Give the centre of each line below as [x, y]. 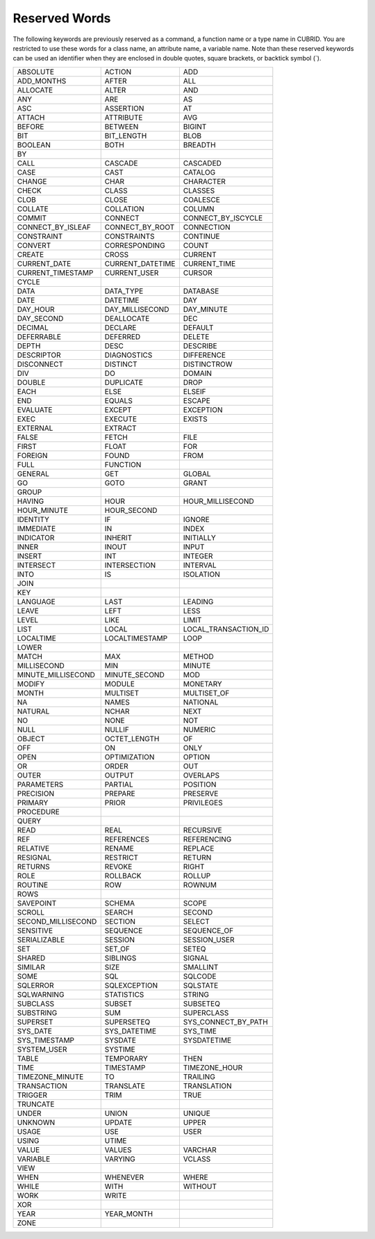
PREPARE [120, 794]
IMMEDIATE [36, 528]
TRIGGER [32, 1095]
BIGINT [195, 127]
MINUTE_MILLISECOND [56, 674]
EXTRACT [120, 428]
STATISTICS [124, 994]
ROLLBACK [123, 876]
